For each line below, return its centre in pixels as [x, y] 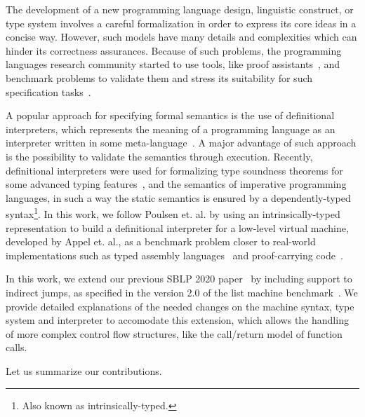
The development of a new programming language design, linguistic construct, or [180, 9]
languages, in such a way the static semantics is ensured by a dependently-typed [178, 197]
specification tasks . [48, 91]
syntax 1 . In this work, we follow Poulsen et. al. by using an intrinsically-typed [173, 213]
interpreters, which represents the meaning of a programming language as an [171, 129]
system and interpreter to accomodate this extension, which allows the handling [177, 320]
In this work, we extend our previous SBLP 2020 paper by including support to [179, 279]
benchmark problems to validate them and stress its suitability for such [159, 77]
